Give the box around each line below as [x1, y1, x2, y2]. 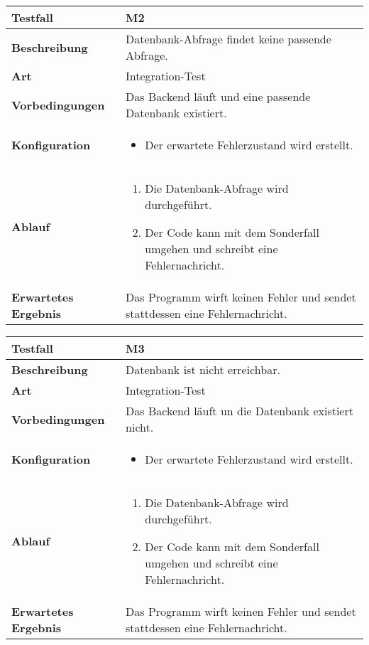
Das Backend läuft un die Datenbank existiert [126, 403, 353, 419]
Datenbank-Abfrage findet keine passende [126, 31, 331, 47]
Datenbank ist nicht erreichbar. [126, 361, 280, 378]
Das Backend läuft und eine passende [126, 88, 311, 105]
